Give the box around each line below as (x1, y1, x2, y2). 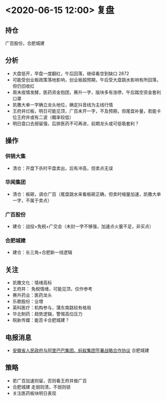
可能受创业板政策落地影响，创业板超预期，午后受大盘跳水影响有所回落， (12, 76, 161, 82)
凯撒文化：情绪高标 (12, 279, 52, 285)
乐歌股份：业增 (12, 298, 43, 304)
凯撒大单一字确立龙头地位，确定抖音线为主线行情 (12, 101, 113, 107)
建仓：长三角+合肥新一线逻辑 (12, 249, 73, 255)
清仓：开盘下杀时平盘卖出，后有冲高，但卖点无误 (12, 165, 113, 171)
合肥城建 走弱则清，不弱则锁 (12, 383, 71, 390)
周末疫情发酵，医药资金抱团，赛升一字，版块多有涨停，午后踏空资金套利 (12, 89, 161, 95)
